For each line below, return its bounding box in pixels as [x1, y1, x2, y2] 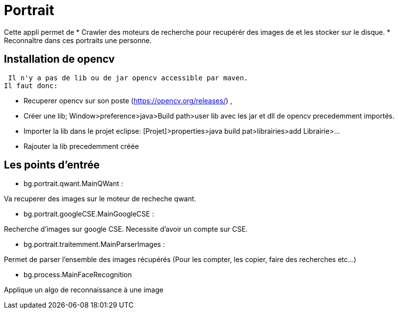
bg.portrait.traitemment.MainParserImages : [24, 240, 165, 249]
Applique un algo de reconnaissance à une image [4, 286, 163, 294]
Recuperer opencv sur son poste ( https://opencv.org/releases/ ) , [24, 96, 233, 105]
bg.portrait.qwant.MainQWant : [24, 179, 123, 188]
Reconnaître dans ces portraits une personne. [4, 36, 152, 45]
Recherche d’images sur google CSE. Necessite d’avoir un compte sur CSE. [4, 225, 248, 234]
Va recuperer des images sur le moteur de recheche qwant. [4, 194, 196, 203]
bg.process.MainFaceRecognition [24, 270, 132, 279]
